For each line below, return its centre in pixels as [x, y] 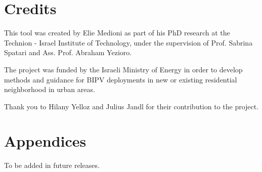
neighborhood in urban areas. [50, 89]
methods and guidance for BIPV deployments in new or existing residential [121, 79]
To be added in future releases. [52, 165]
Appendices [45, 141]
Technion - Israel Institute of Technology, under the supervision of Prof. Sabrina [128, 42]
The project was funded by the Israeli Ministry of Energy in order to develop [123, 69]
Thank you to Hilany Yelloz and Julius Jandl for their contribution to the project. [132, 106]
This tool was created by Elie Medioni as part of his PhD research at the [117, 33]
